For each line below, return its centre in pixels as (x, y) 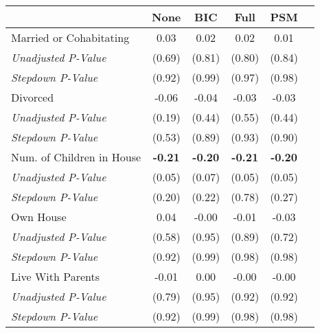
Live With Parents (56, 276)
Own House (39, 217)
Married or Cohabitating (70, 37)
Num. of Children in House (76, 157)
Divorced (33, 97)
